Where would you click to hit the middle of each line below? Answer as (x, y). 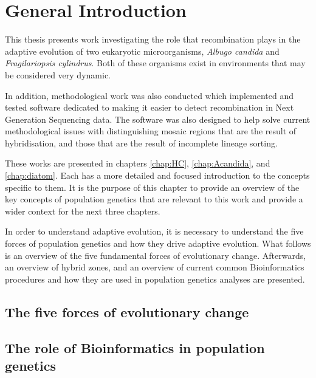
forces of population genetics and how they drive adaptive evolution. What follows (158, 243)
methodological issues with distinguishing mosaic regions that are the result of (151, 131)
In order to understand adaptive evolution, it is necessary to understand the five (154, 231)
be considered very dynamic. (58, 74)
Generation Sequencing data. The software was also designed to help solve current (158, 119)
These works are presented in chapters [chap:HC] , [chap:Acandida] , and (138, 163)
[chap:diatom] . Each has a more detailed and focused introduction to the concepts (157, 175)
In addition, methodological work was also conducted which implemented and (149, 95)
